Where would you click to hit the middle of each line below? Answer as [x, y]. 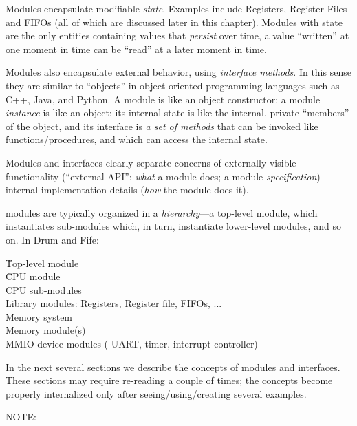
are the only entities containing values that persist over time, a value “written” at [177, 35]
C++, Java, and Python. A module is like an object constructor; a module [163, 99]
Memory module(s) [46, 330]
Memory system [39, 316]
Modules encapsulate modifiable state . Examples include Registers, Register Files [176, 8]
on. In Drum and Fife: [52, 239]
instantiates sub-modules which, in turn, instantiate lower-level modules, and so [173, 226]
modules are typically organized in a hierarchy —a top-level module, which [162, 212]
